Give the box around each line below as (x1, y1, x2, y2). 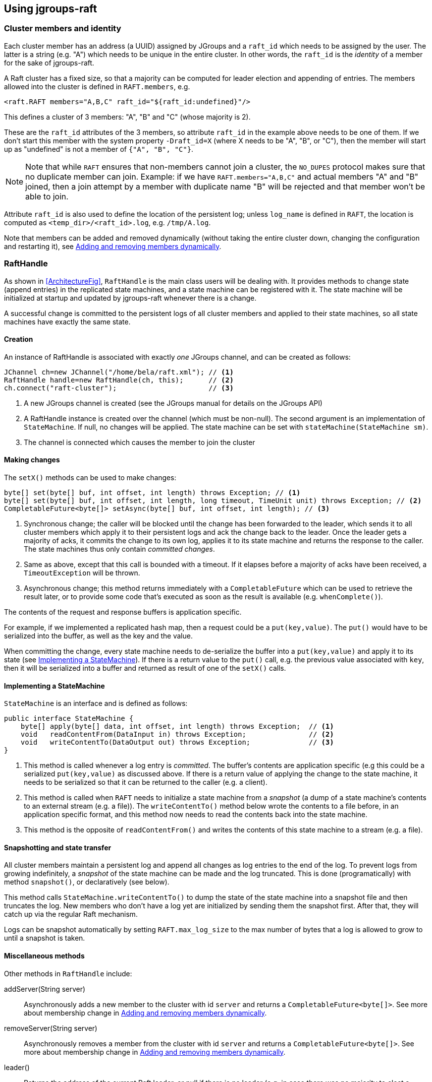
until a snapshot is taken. (4, 934, 85, 943)
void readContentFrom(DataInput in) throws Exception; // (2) (20, 730, 334, 739)
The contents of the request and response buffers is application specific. (4, 607, 242, 616)
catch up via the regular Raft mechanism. (4, 910, 138, 919)
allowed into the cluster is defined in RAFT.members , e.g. (4, 82, 190, 91)
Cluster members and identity (4, 23, 121, 34)
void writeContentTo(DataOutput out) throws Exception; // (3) (20, 738, 334, 747)
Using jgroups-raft (4, 2, 97, 15)
